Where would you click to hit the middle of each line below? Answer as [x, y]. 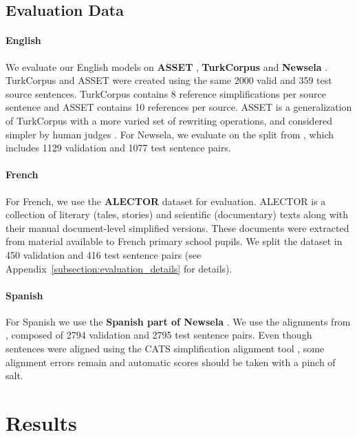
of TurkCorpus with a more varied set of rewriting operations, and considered [169, 120]
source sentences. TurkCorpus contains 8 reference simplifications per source [166, 93]
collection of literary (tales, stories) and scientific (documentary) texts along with [177, 214]
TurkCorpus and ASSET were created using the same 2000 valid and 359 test [169, 80]
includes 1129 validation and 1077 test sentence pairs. [118, 148]
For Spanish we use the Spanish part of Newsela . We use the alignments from [178, 321]
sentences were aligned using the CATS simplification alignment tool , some [165, 349]
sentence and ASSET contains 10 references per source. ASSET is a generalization [179, 107]
